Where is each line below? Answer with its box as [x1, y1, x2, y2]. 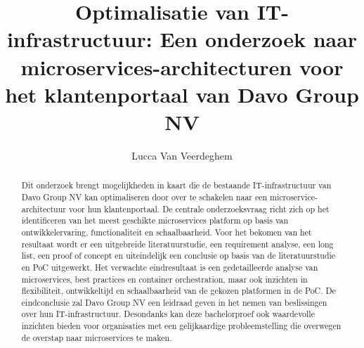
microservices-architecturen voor [20, 52, 344, 81]
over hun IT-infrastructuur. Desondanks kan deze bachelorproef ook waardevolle [21, 308, 315, 320]
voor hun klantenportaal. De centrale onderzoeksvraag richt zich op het [68, 202, 330, 214]
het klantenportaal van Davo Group [5, 79, 359, 108]
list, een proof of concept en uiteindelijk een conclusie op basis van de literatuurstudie [21, 250, 336, 262]
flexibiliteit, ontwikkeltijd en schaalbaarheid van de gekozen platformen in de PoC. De [21, 285, 336, 297]
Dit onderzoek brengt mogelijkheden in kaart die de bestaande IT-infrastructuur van [21, 179, 332, 191]
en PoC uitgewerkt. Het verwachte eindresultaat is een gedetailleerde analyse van [21, 261, 318, 273]
